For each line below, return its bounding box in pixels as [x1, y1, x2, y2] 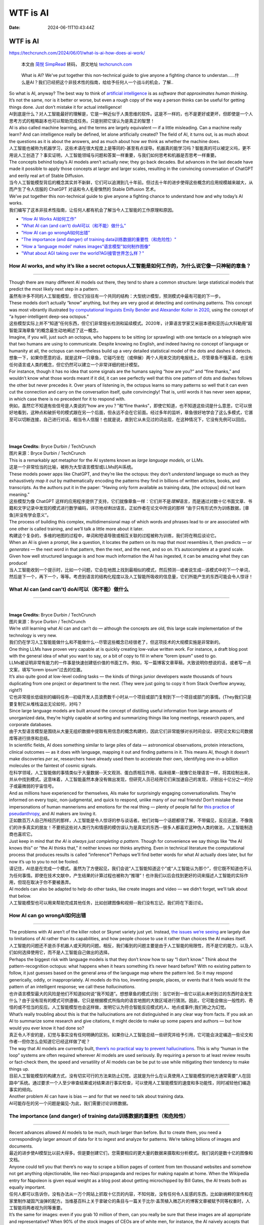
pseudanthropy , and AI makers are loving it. [9, 811, 97, 817]
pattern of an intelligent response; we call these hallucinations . [9, 984, 136, 990]
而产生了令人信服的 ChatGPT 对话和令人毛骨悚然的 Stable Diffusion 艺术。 [9, 186, 158, 192]
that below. [9, 893, 31, 899]
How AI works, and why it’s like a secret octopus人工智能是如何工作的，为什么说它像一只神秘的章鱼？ [9, 262, 251, 269]
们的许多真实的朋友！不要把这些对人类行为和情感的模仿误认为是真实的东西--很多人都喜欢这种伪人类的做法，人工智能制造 [9, 824, 253, 830]
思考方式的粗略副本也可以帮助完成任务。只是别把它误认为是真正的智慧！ [9, 118, 155, 123]
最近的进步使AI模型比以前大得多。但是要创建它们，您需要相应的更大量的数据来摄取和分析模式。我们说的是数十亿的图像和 [9, 1150, 253, 1156]
